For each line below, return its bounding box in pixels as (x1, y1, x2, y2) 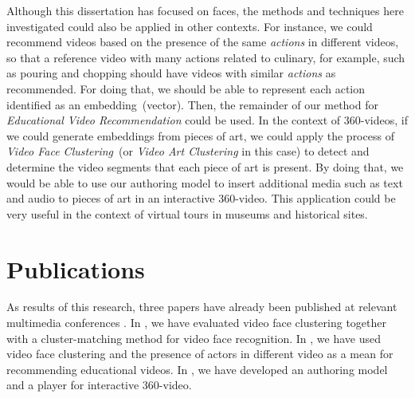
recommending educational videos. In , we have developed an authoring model (6, 361, 388, 377)
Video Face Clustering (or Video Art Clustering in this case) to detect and (6, 143, 370, 160)
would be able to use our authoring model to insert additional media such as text (6, 174, 403, 191)
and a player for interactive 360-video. (6, 376, 192, 393)
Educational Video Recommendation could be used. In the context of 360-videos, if (6, 112, 408, 128)
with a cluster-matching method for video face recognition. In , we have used (6, 329, 382, 346)
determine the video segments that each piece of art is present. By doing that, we (6, 158, 404, 175)
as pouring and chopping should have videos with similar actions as (6, 65, 336, 81)
